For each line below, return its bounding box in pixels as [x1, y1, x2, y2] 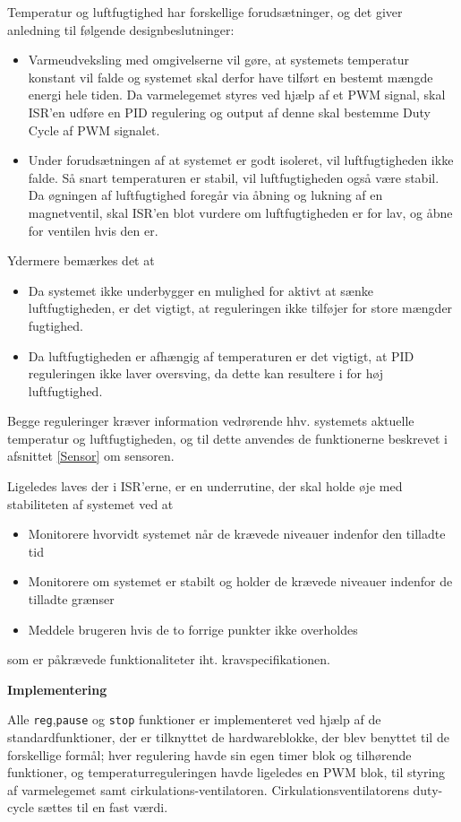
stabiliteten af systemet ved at [7, 494, 174, 513]
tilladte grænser [28, 590, 115, 609]
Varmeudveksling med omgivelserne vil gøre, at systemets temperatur [28, 50, 410, 69]
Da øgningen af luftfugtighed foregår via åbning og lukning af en [28, 186, 383, 204]
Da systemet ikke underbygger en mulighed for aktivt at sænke [28, 281, 373, 299]
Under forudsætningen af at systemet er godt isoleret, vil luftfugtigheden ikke [28, 151, 454, 169]
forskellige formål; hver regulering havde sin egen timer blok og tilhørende [7, 745, 412, 764]
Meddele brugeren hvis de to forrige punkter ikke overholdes [28, 619, 358, 638]
